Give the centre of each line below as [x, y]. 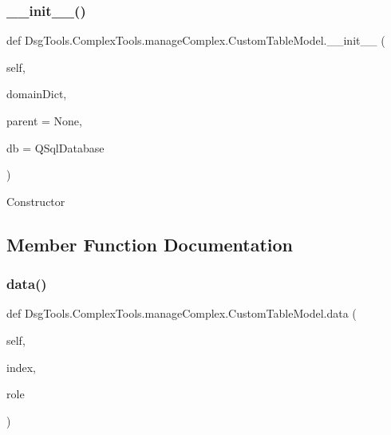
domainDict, [37, 94]
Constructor [36, 201]
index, [21, 367]
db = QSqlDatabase [55, 147]
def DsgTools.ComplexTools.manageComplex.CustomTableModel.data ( [182, 313]
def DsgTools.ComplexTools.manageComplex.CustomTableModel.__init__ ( [196, 40]
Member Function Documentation [150, 244]
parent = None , [44, 121]
